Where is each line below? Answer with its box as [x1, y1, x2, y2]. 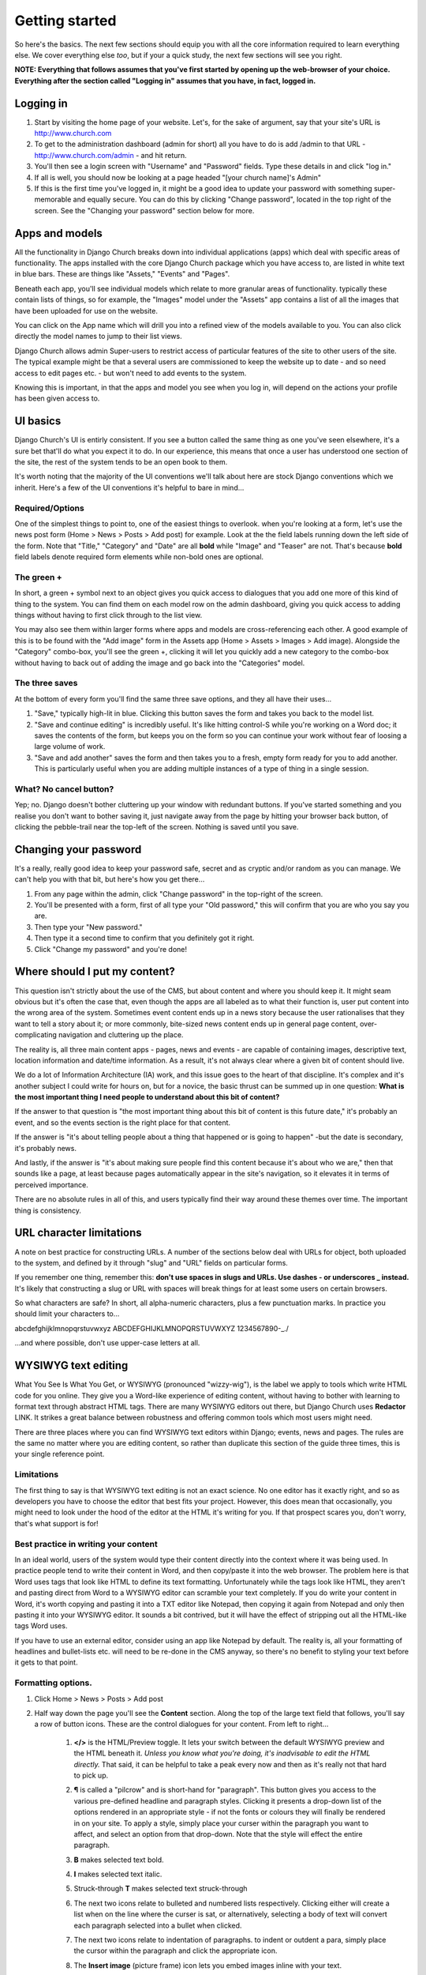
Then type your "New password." [34, 922, 143, 931]
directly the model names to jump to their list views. [14, 332, 182, 341]
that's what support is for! [14, 1518, 99, 1528]
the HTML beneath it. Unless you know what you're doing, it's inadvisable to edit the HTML [73, 1748, 371, 1758]
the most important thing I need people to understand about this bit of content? [14, 1093, 280, 1102]
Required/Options [14, 502, 84, 513]
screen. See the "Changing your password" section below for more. [34, 205, 255, 215]
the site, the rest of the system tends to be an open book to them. [14, 457, 228, 467]
